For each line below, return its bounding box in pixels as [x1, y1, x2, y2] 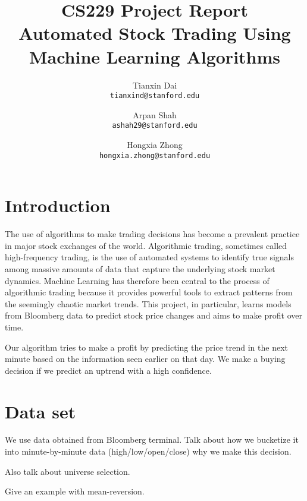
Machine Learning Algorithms [29, 44, 281, 68]
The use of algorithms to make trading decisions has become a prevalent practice [5, 228, 300, 240]
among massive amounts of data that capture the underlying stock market [5, 262, 275, 275]
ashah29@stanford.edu [112, 121, 198, 130]
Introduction [5, 193, 111, 218]
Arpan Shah [133, 108, 177, 121]
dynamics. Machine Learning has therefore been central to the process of [5, 274, 270, 286]
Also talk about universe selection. [5, 465, 130, 477]
